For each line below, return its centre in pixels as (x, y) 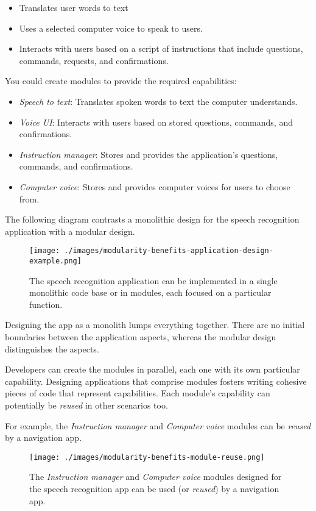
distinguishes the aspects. (52, 348)
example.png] (55, 261)
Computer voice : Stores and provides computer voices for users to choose (155, 186)
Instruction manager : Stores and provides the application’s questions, (149, 154)
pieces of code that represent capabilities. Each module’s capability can (138, 393)
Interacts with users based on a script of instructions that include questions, (161, 48)
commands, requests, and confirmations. (94, 60)
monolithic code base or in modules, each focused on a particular (150, 292)
